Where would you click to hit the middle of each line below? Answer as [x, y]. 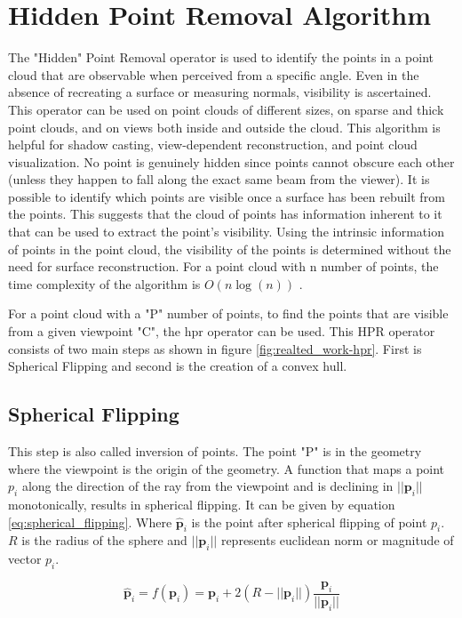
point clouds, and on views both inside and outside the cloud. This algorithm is [224, 127]
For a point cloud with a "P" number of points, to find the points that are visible [228, 313]
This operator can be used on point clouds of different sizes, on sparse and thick [226, 109]
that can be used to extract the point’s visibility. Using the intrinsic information [226, 232]
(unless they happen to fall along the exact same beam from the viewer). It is [219, 179]
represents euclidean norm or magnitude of [337, 540]
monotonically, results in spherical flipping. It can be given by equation [202, 504]
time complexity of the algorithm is [104, 283]
